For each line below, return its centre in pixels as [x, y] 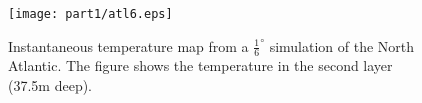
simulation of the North [342, 45]
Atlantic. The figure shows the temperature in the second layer [200, 65]
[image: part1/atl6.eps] [90, 14]
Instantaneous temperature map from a [128, 45]
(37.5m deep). [50, 85]
